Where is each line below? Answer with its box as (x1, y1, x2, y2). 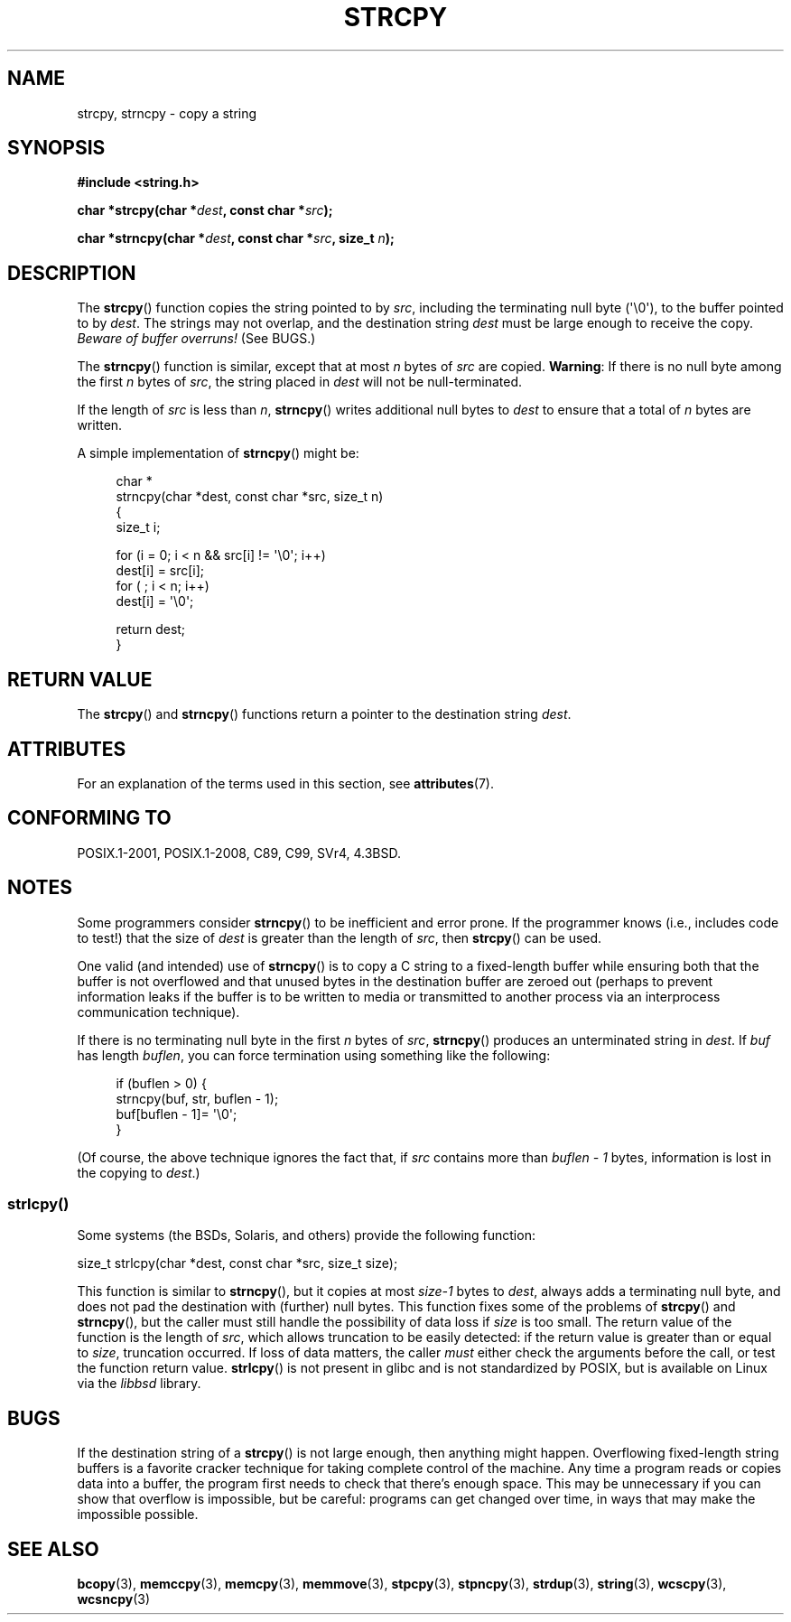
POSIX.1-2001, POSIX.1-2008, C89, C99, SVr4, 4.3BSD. (77, 844, 402, 861)
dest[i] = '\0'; (116, 593, 194, 610)
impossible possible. (77, 1506, 199, 1523)
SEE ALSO (7, 1537, 99, 1561)
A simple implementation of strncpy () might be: (77, 445, 359, 461)
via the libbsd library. (77, 1375, 201, 1392)
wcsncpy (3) (77, 1591, 151, 1608)
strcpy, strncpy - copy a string (77, 105, 257, 121)
